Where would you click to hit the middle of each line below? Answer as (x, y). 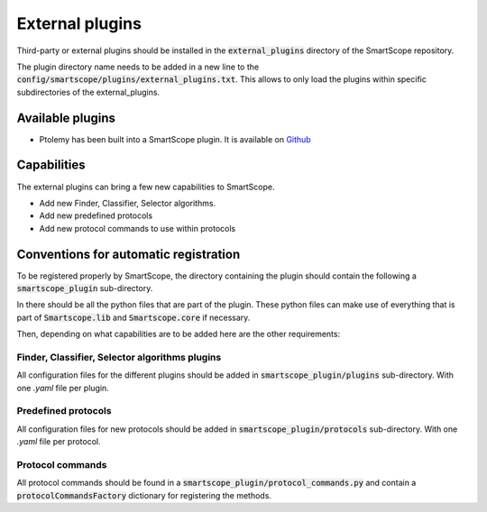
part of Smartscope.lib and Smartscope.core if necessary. (133, 317)
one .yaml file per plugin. (63, 388)
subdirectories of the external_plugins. (88, 92)
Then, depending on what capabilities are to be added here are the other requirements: (179, 334)
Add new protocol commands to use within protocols (138, 228)
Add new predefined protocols (96, 215)
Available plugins (66, 118)
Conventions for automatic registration (129, 254)
